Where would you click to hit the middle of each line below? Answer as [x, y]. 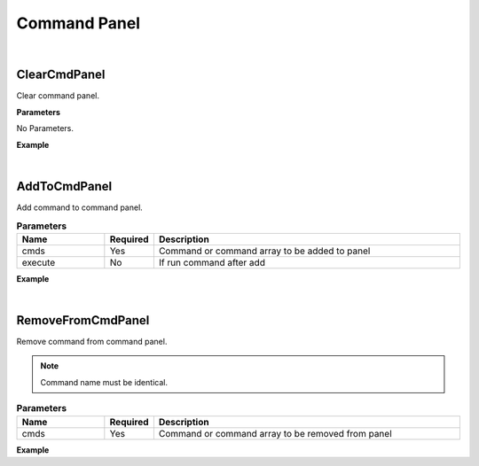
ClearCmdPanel [61, 75]
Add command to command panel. [80, 207]
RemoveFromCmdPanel [83, 320]
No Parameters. [45, 128]
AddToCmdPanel [64, 186]
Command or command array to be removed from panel [275, 433]
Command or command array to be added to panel [264, 251]
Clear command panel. [58, 96]
